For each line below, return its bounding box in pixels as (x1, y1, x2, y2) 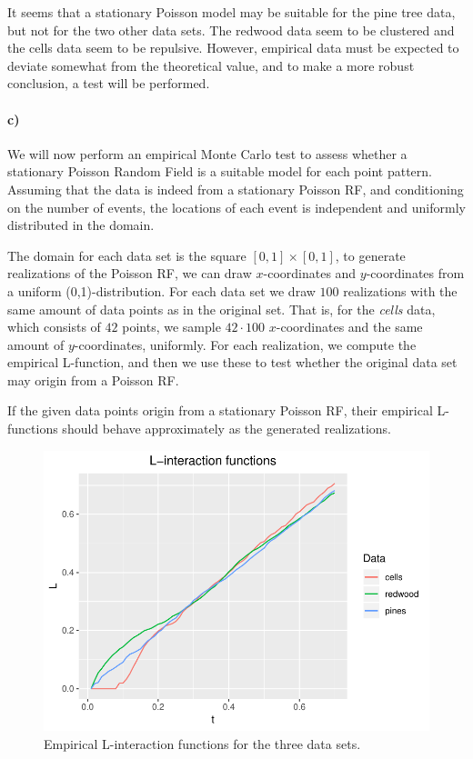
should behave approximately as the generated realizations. (62, 419, 392, 438)
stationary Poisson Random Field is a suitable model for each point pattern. (7, 162, 432, 181)
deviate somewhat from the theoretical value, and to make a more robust (7, 55, 415, 75)
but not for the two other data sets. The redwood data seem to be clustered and (7, 20, 455, 39)
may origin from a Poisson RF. (7, 370, 179, 389)
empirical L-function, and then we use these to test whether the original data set (7, 353, 458, 372)
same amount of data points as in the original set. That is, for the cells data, (7, 299, 436, 318)
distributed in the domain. (7, 215, 155, 235)
